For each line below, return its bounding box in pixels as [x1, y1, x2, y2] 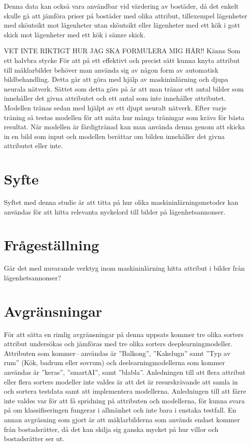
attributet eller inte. [4, 140, 63, 151]
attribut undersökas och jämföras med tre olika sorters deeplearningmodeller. [4, 338, 233, 349]
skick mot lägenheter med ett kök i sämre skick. [4, 29, 146, 39]
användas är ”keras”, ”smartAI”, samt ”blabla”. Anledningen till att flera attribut [4, 367, 246, 377]
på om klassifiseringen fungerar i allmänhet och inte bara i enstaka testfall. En [4, 405, 236, 415]
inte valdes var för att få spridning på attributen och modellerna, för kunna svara [4, 395, 245, 405]
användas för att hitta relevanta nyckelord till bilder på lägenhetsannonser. [4, 206, 225, 216]
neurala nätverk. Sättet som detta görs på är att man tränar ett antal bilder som [4, 83, 244, 93]
